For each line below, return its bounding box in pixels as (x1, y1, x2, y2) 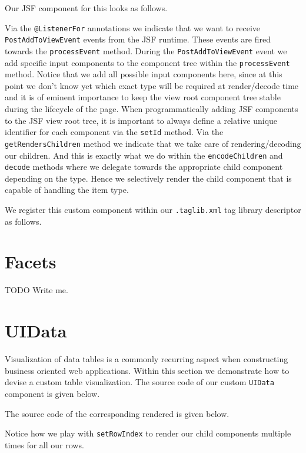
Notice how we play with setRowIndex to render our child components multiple (5, 427, 291, 439)
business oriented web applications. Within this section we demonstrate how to (5, 364, 290, 376)
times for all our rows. (5, 438, 84, 451)
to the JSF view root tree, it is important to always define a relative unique (5, 114, 278, 126)
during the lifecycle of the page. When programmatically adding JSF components (5, 103, 298, 114)
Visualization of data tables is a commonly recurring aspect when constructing (5, 353, 288, 365)
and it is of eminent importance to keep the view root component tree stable (5, 91, 281, 103)
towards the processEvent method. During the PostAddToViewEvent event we (5, 44, 287, 57)
